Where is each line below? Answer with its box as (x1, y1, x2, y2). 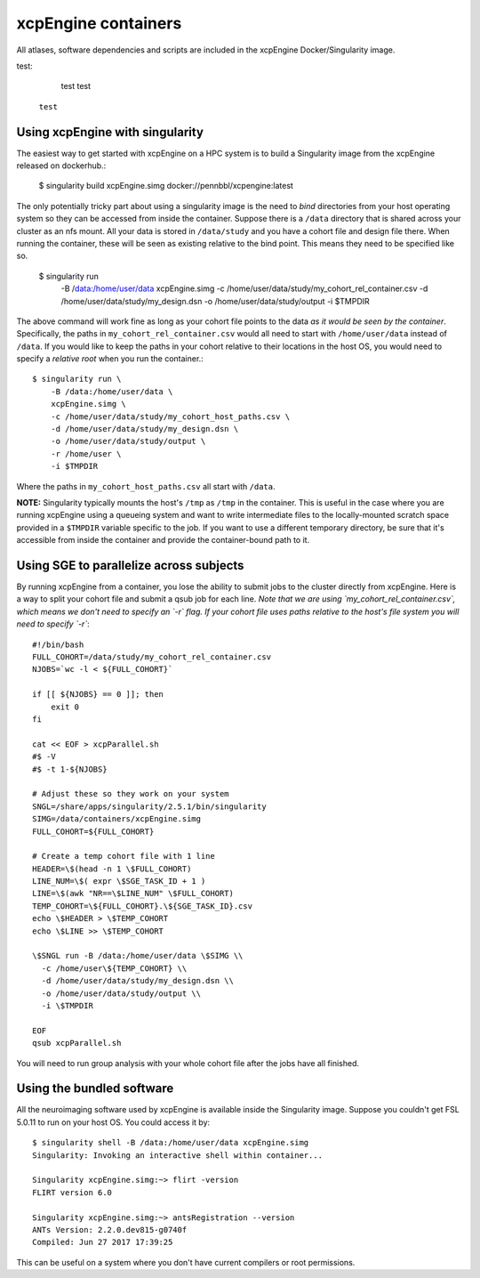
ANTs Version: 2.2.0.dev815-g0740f (32, 1225, 188, 1234)
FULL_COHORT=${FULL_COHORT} (32, 826, 155, 837)
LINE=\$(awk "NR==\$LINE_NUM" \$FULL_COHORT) (32, 888, 235, 899)
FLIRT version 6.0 (32, 1187, 113, 1197)
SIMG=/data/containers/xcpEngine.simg (32, 814, 202, 824)
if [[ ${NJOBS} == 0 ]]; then (32, 690, 164, 700)
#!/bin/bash (32, 639, 84, 650)
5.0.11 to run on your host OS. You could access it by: (16, 1117, 211, 1128)
